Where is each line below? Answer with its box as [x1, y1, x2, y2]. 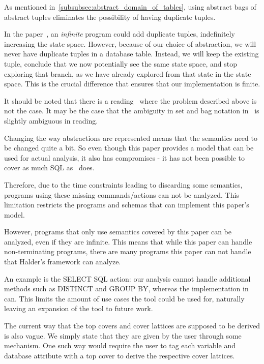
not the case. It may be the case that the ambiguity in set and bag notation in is [4, 105, 259, 116]
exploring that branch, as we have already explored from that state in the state [4, 68, 251, 79]
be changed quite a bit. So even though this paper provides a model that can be [4, 142, 254, 153]
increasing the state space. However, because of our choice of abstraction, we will [4, 38, 256, 49]
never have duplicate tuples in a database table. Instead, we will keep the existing [4, 48, 259, 59]
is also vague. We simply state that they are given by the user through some [4, 330, 242, 341]
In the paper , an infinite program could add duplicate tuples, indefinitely [4, 28, 235, 39]
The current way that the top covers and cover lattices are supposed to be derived [4, 320, 260, 331]
